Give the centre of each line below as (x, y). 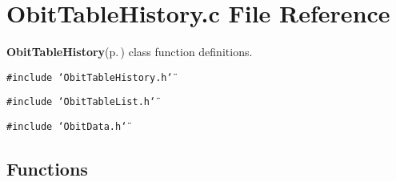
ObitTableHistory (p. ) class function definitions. (130, 52)
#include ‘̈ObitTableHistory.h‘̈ (90, 77)
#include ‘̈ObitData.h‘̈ (67, 127)
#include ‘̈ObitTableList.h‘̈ (81, 102)
